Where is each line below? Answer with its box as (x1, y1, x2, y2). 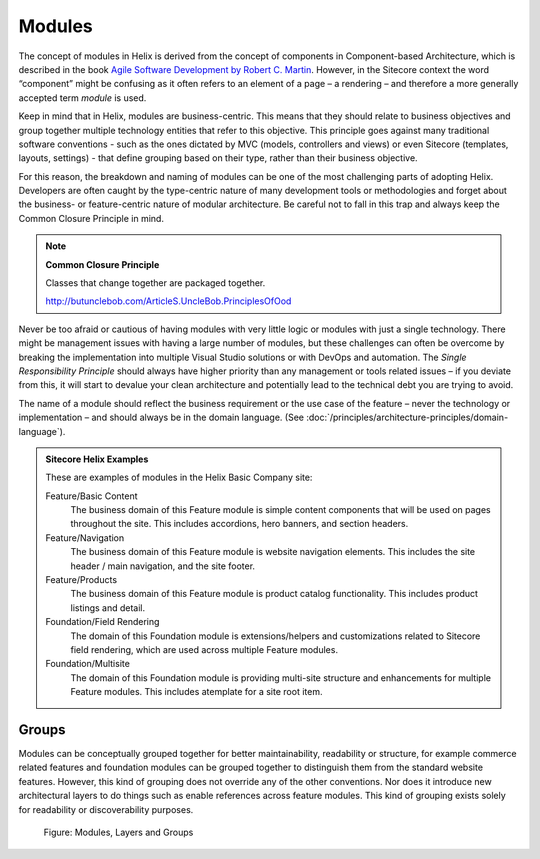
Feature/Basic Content (45, 490, 139, 502)
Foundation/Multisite (45, 658, 130, 670)
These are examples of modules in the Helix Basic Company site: (45, 471, 313, 484)
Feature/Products (45, 574, 118, 586)
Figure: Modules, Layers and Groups (43, 826, 194, 839)
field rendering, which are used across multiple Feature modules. (70, 644, 339, 655)
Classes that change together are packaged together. (45, 277, 266, 289)
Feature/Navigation (45, 531, 125, 544)
